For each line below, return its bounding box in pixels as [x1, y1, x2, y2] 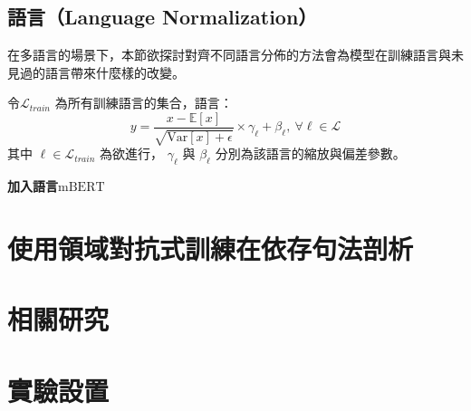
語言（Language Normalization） [7, 3, 318, 31]
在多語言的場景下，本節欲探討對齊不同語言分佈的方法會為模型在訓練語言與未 [7, 45, 464, 64]
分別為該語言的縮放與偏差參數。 [215, 144, 406, 163]
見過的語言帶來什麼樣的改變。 [7, 62, 185, 81]
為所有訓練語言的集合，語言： [54, 93, 233, 112]
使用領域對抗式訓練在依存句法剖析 [7, 230, 414, 267]
